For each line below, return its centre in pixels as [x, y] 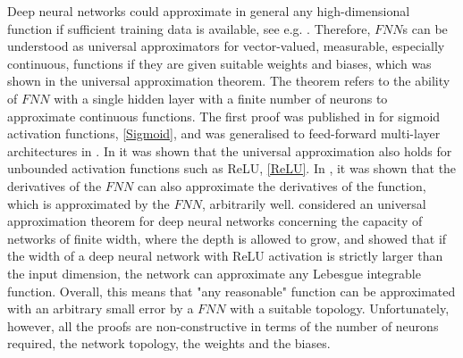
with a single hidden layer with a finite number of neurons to [221, 98]
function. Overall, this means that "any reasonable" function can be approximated [231, 291]
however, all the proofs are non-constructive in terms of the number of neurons [223, 325]
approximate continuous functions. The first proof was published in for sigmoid [224, 116]
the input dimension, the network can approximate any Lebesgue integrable [214, 273]
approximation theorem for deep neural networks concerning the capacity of [215, 221]
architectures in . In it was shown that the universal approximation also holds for [230, 150]
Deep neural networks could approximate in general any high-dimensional [209, 11]
